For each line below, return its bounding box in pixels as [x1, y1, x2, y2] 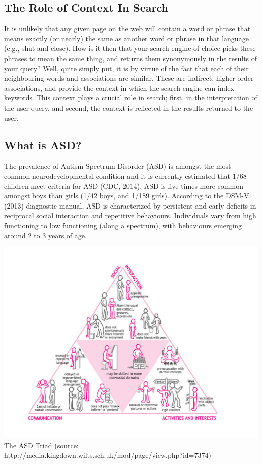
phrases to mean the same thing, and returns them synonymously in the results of [4, 53, 257, 63]
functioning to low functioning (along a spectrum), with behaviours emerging [4, 220, 242, 230]
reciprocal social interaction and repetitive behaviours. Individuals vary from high [4, 210, 256, 221]
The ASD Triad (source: [4, 440, 79, 450]
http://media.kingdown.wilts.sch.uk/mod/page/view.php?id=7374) [4, 450, 211, 460]
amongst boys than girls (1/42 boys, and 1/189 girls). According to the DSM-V [4, 190, 249, 201]
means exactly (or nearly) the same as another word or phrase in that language [4, 33, 249, 43]
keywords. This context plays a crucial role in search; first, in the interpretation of [4, 92, 257, 103]
